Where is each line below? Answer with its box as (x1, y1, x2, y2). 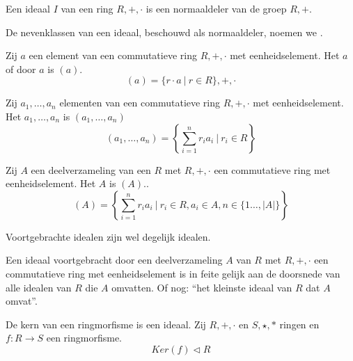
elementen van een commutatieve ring (59, 95, 221, 110)
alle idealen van (6, 280, 72, 294)
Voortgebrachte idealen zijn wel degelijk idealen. (6, 229, 211, 243)
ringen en (279, 316, 320, 331)
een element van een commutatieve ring (29, 48, 197, 63)
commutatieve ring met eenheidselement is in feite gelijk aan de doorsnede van (6, 266, 340, 280)
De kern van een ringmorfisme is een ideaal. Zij (6, 316, 206, 331)
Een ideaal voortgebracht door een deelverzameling (6, 252, 223, 267)
